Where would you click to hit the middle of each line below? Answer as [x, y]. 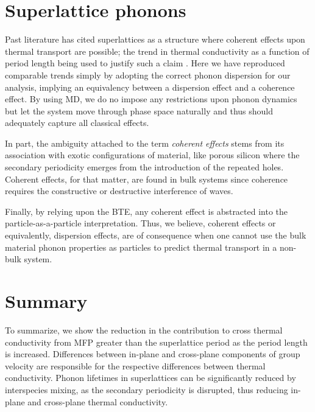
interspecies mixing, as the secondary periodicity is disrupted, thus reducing [147, 389]
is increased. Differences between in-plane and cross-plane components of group [153, 354]
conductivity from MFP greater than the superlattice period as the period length [156, 342]
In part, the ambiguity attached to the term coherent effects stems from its [145, 143]
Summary [46, 301]
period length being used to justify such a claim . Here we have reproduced [145, 63]
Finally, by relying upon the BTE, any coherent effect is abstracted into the [147, 211]
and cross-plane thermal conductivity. [98, 401]
